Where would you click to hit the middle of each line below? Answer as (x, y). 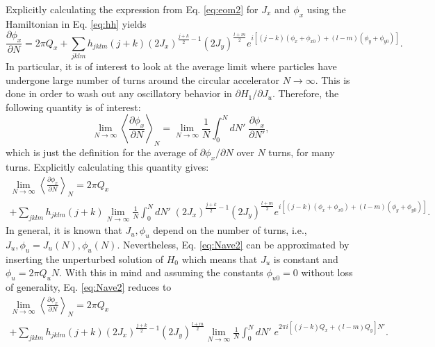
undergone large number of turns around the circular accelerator (143, 79)
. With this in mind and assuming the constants (161, 272)
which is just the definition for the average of (101, 152)
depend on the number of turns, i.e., (230, 230)
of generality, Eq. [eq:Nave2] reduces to (89, 287)
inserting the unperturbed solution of (85, 259)
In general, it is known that (64, 230)
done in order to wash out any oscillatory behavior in (119, 93)
